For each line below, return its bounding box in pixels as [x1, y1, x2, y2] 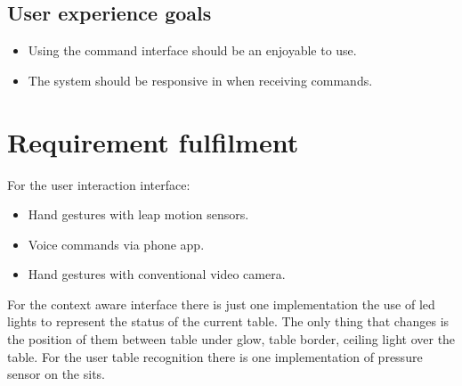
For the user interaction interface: [7, 175, 190, 193]
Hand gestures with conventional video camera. [28, 265, 286, 283]
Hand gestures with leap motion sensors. [28, 205, 249, 224]
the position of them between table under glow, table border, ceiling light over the [7, 330, 456, 349]
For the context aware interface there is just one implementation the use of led [7, 294, 435, 313]
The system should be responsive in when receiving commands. [28, 70, 373, 89]
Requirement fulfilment [7, 123, 299, 160]
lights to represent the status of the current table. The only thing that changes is [7, 312, 450, 331]
